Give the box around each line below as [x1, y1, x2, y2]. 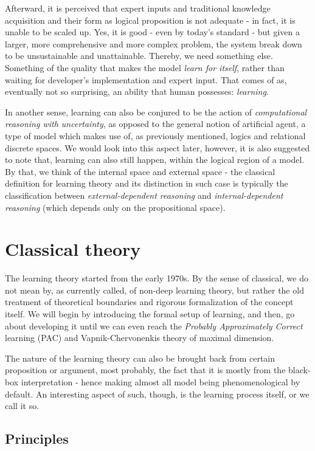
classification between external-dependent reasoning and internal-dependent [5, 188, 283, 201]
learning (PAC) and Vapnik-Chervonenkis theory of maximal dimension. [5, 331, 274, 344]
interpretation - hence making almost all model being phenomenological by [21, 375, 300, 388]
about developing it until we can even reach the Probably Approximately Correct [5, 319, 303, 332]
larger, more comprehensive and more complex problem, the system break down [5, 37, 302, 50]
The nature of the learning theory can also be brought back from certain [5, 351, 275, 364]
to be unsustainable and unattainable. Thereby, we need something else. [5, 49, 273, 62]
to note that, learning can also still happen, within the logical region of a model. [5, 153, 305, 166]
